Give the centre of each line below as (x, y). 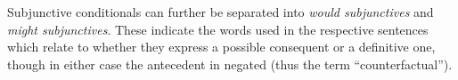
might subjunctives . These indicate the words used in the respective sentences (218, 29)
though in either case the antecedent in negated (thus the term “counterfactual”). (230, 64)
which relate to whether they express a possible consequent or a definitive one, (221, 47)
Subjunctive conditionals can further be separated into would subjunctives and (221, 12)
